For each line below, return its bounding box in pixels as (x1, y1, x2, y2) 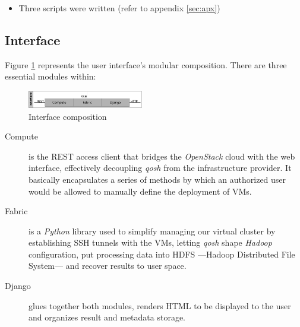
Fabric (5, 205, 28, 217)
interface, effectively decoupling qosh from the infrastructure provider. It (29, 161, 292, 174)
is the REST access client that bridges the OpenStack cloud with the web (29, 150, 295, 162)
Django (5, 280, 31, 292)
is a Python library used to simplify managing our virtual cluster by (29, 224, 276, 237)
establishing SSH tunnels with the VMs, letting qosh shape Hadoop (29, 236, 272, 249)
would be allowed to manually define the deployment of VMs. (29, 185, 252, 197)
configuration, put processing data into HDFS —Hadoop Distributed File (29, 247, 295, 260)
